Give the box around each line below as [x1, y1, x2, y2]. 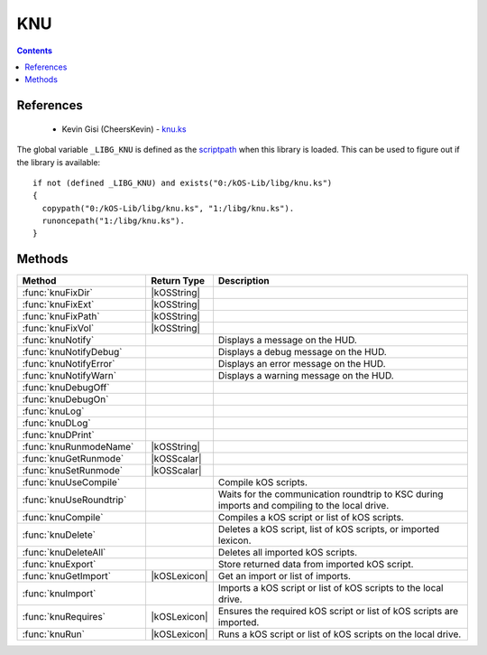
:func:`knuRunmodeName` [22, 441, 134, 454]
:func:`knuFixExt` [22, 298, 95, 311]
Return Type [151, 275, 206, 287]
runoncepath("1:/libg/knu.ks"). [41, 216, 185, 226]
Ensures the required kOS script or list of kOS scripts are [217, 605, 459, 618]
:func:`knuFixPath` [22, 310, 100, 323]
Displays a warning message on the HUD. [217, 370, 394, 382]
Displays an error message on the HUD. [217, 358, 387, 370]
